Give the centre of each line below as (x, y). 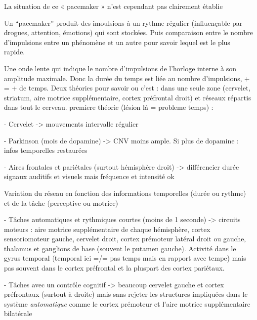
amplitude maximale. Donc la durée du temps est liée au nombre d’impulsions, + (127, 78)
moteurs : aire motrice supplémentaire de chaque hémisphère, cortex (107, 229)
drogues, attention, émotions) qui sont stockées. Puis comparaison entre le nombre (128, 32)
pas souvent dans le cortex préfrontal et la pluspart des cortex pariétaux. (114, 268)
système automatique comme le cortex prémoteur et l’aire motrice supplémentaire (127, 303)
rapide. (15, 52)
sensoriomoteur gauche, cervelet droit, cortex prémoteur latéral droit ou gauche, (125, 239)
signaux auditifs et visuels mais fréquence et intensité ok (89, 176)
